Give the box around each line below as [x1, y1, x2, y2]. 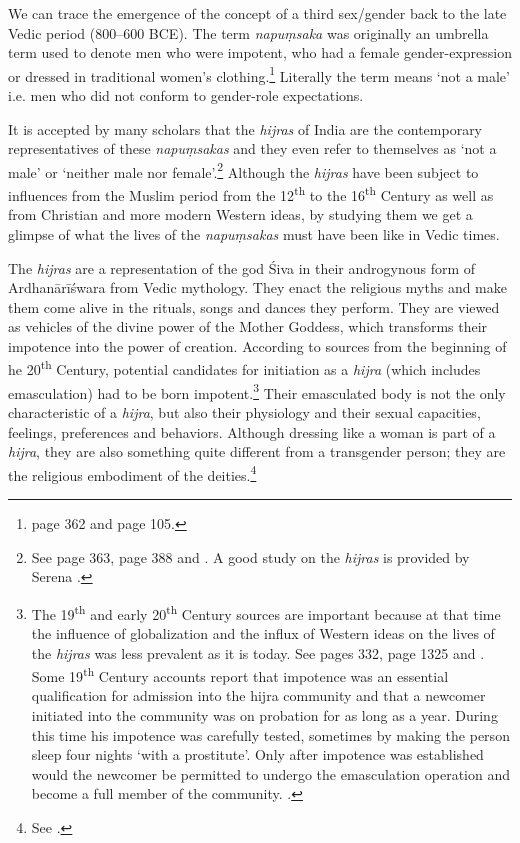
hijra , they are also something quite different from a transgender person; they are [8, 441, 506, 462]
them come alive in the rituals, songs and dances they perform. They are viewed [8, 296, 500, 317]
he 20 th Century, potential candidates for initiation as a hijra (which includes [8, 356, 481, 380]
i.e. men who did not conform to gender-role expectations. [8, 85, 364, 106]
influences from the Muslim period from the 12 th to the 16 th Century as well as [8, 182, 494, 205]
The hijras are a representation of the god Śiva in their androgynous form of [8, 257, 476, 278]
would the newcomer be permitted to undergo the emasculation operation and [31, 763, 510, 784]
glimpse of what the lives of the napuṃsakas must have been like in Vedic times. [8, 223, 500, 244]
